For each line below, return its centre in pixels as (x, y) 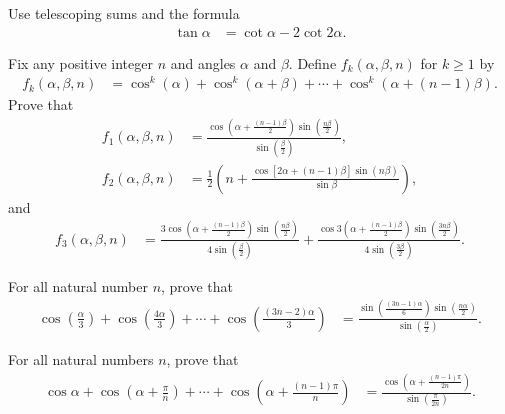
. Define (312, 62)
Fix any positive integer (80, 62)
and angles (203, 62)
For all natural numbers (81, 359)
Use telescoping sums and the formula (124, 13)
